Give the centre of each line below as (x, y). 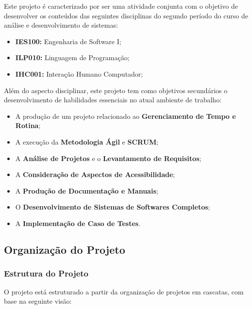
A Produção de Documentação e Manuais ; (87, 190)
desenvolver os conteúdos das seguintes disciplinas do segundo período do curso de (126, 15)
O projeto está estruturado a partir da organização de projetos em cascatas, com (124, 291)
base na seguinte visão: (38, 301)
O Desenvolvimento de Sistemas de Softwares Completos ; (113, 207)
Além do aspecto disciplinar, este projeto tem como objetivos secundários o (116, 90)
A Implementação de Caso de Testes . (78, 223)
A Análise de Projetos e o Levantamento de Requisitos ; (108, 158)
